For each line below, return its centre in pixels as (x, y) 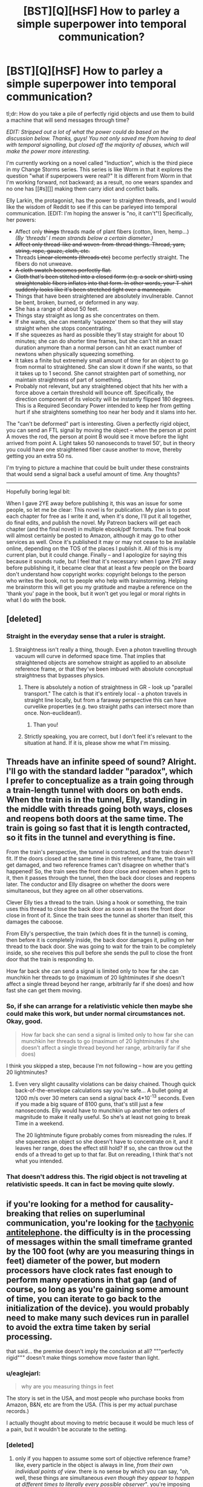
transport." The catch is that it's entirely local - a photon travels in (105, 693)
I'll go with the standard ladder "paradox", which (100, 771)
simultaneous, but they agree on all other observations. (75, 891)
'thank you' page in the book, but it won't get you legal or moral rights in (96, 593)
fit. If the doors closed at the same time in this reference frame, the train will (101, 859)
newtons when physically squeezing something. (75, 354)
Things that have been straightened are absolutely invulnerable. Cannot (104, 296)
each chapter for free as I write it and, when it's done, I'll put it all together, (99, 516)
